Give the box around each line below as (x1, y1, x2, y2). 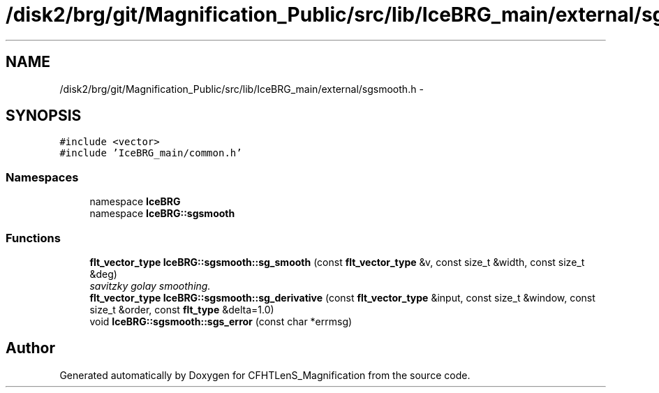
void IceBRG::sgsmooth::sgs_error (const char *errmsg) (89, 315, 353, 327)
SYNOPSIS (6, 107, 82, 125)
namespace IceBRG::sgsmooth (89, 207, 235, 220)
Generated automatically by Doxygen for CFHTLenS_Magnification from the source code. (59, 369, 471, 381)
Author (6, 339, 55, 357)
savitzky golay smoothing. (89, 279, 211, 292)
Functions (6, 230, 61, 245)
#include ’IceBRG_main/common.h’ (59, 147, 242, 159)
